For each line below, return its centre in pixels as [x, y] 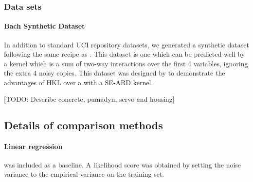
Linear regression [33, 146]
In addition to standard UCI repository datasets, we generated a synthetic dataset [126, 44]
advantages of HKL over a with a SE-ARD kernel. [79, 83]
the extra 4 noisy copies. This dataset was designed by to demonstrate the [115, 73]
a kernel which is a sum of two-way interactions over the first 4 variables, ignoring [126, 63]
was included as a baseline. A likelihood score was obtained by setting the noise [123, 164]
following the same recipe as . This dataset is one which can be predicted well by [125, 54]
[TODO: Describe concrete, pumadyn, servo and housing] [89, 99]
